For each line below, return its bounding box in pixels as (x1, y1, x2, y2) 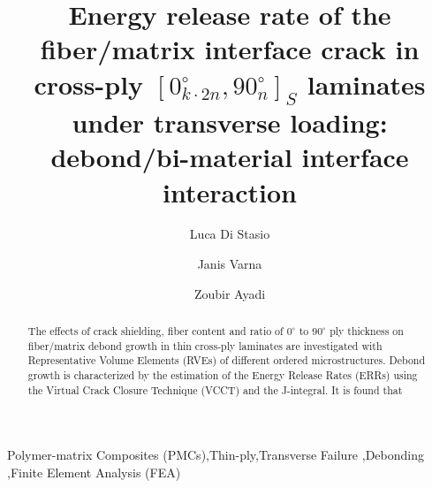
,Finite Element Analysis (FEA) (7, 462, 181, 481)
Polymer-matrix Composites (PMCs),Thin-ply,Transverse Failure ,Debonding (7, 446, 424, 464)
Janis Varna (197, 255, 262, 273)
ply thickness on (330, 324, 404, 339)
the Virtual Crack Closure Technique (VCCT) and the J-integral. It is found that (27, 382, 403, 397)
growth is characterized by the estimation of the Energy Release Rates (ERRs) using (27, 368, 418, 383)
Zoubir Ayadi (193, 284, 266, 302)
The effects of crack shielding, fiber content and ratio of (27, 324, 284, 339)
